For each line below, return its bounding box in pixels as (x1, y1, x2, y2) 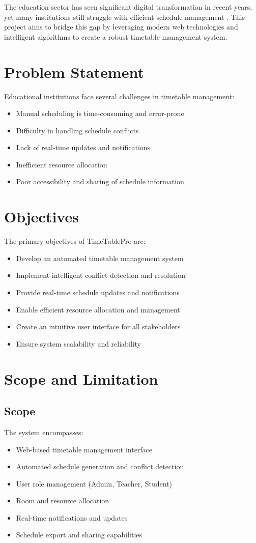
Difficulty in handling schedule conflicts (16, 125, 139, 135)
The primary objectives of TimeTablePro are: (4, 236, 146, 246)
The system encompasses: (4, 426, 83, 437)
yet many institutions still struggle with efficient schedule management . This (4, 11, 245, 22)
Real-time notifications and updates (16, 512, 128, 523)
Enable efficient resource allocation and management (16, 304, 180, 315)
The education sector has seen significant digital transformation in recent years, (4, 2, 252, 12)
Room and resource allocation (16, 495, 109, 506)
